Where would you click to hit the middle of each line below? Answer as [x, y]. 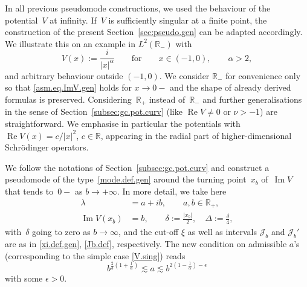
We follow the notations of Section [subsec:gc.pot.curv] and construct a [137, 167]
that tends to [29, 191]
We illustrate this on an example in [70, 43]
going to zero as [61, 232]
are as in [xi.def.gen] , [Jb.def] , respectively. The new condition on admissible [146, 244]
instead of [167, 99]
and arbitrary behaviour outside [64, 75]
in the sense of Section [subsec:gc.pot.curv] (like [94, 111]
